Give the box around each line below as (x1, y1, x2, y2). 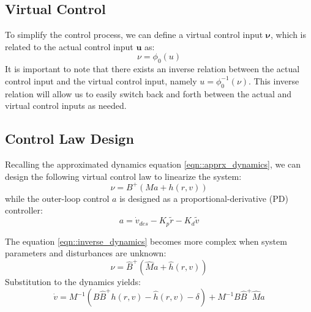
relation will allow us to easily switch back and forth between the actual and (5, 87, 292, 100)
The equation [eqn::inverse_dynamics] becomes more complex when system (5, 234, 287, 247)
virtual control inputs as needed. (5, 99, 127, 112)
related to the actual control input (5, 40, 133, 53)
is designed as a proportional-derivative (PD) (119, 191, 288, 204)
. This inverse (249, 74, 299, 87)
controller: (5, 204, 43, 217)
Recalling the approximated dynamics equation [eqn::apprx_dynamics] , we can (5, 157, 301, 170)
